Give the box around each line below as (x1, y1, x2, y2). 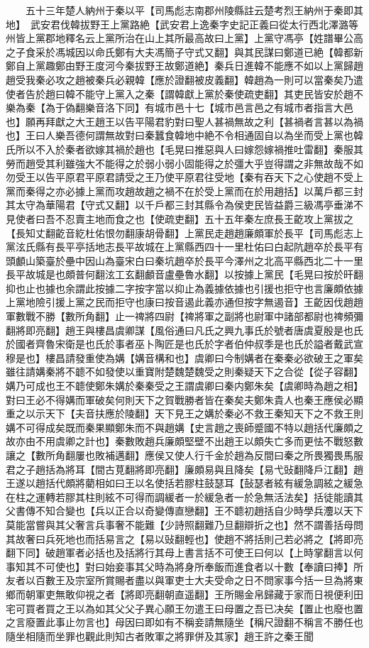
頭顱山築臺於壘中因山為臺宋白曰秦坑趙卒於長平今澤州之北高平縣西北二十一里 (6, 253, 363, 268)
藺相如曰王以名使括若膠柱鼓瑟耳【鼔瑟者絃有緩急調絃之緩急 (84, 476, 363, 490)
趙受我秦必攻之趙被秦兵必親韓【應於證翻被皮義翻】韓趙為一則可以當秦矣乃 (6, 72, 353, 87)
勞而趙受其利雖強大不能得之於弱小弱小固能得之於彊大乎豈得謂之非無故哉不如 (6, 155, 363, 170)
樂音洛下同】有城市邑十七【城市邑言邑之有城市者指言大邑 (84, 100, 353, 115)
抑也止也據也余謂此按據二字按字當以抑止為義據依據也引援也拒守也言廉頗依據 (6, 280, 363, 295)
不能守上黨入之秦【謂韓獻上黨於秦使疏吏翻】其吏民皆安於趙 (75, 86, 353, 101)
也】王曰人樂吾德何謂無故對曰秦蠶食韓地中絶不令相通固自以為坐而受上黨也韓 (6, 128, 363, 143)
